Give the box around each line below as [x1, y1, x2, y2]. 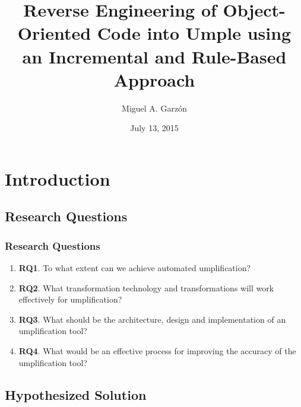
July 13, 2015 [130, 122, 179, 134]
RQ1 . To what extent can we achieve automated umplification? [18, 262, 251, 274]
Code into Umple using [97, 21, 292, 45]
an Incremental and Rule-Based [22, 44, 287, 68]
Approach [113, 67, 195, 91]
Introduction [5, 166, 110, 190]
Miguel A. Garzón [122, 101, 187, 114]
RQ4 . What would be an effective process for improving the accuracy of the [18, 345, 296, 357]
